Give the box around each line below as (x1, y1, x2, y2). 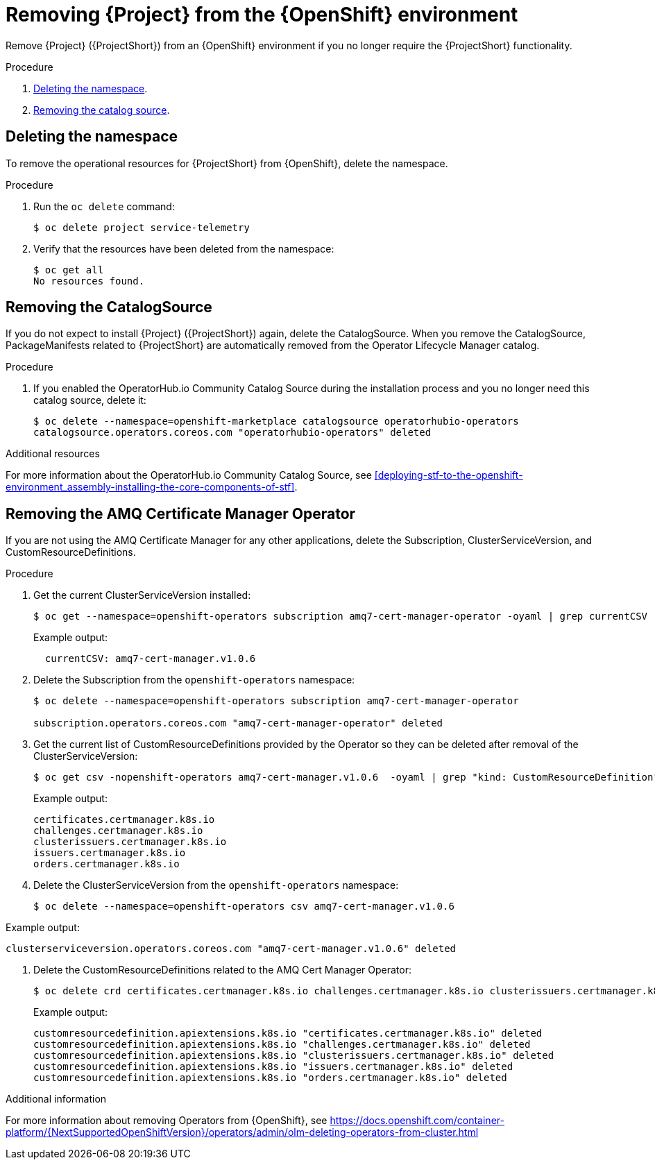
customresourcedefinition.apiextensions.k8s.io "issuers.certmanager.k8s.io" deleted (33, 1061, 513, 1073)
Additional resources (6, 448, 100, 460)
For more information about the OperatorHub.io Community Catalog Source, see (6, 469, 372, 482)
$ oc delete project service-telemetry (33, 221, 250, 233)
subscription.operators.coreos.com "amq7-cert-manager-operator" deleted (33, 717, 443, 729)
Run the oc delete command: (33, 200, 175, 212)
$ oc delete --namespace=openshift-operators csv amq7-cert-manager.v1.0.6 (33, 901, 454, 912)
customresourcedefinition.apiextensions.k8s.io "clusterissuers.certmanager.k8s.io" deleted (33, 1050, 554, 1062)
